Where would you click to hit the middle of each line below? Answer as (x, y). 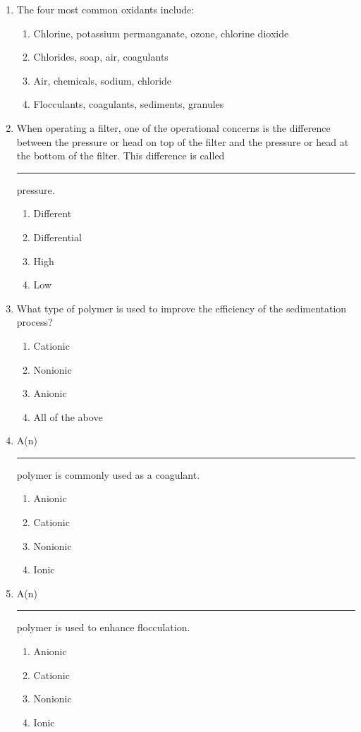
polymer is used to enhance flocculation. (103, 627)
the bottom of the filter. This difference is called (121, 155)
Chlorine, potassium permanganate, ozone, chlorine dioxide (161, 33)
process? (35, 322)
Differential (57, 237)
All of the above (68, 416)
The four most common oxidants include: (105, 9)
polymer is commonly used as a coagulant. (108, 474)
